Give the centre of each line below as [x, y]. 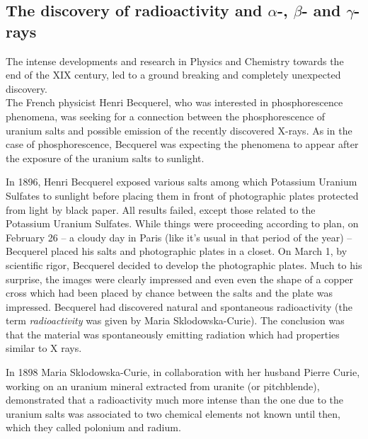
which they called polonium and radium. [93, 427]
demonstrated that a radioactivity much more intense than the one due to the [175, 400]
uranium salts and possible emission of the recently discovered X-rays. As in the [179, 130]
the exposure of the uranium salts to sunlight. [105, 158]
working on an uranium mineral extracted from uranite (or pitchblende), [163, 386]
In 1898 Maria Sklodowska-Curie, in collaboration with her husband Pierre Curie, [183, 372]
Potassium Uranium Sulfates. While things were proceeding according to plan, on [182, 223]
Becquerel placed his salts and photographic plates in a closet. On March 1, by [177, 251]
